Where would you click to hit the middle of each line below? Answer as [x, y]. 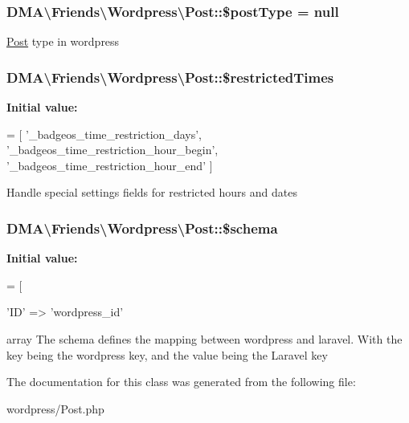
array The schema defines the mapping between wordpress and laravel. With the [204, 339]
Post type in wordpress [63, 41]
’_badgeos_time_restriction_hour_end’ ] [110, 165]
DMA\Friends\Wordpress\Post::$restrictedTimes [170, 77]
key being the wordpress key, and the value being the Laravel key [167, 354]
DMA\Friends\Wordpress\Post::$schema [142, 228]
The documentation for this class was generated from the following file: [181, 382]
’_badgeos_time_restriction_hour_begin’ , [112, 150]
